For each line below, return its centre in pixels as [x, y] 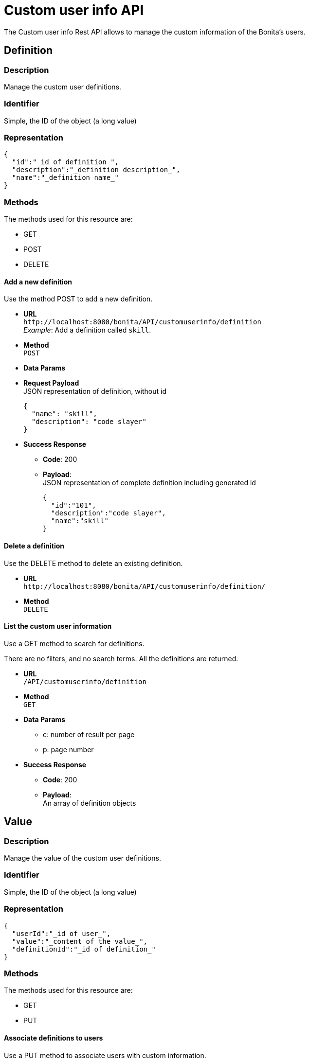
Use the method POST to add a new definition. [78, 299]
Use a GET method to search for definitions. [74, 643]
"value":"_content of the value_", [80, 941]
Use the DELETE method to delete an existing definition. [93, 563]
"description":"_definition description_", [96, 170]
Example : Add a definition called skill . [87, 330]
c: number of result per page [89, 734]
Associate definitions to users [54, 1038]
